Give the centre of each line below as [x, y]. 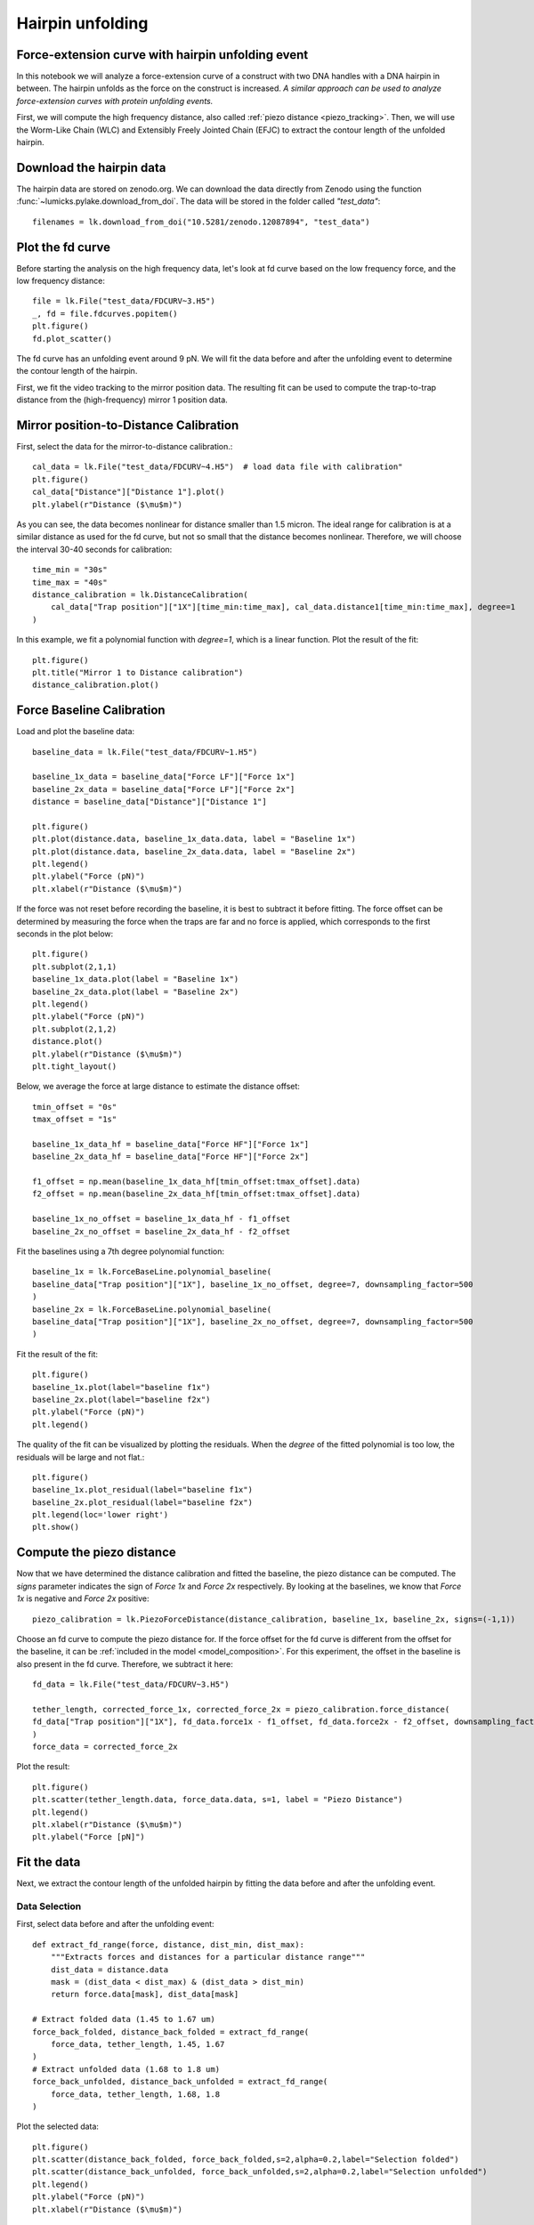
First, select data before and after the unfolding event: [115, 1924]
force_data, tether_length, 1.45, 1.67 [138, 2044]
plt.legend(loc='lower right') [101, 1515]
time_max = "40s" [70, 582]
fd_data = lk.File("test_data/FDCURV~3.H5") [131, 1685]
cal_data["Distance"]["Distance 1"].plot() [129, 492]
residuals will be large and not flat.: [81, 1457]
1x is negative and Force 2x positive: [83, 1598]
